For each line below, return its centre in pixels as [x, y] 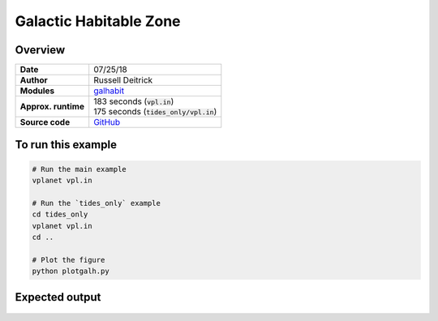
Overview [40, 50]
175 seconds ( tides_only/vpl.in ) [155, 112]
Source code [45, 122]
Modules [37, 91]
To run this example [66, 145]
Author [34, 80]
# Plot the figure [69, 260]
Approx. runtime [52, 107]
